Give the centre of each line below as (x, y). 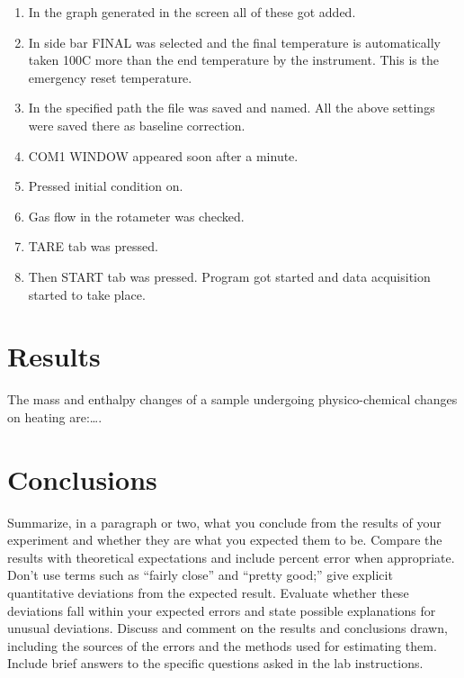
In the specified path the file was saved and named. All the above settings (232, 108)
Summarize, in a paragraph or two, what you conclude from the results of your (224, 522)
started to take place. (87, 294)
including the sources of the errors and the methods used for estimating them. (222, 645)
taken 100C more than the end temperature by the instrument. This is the (233, 60)
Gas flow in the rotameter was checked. (136, 216)
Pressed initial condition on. (106, 186)
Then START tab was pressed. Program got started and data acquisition (229, 276)
